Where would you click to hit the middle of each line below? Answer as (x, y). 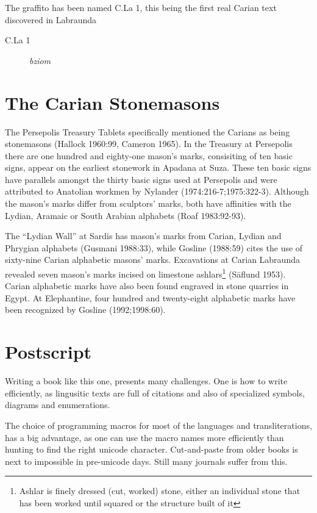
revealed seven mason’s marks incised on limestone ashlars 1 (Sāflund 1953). (145, 273)
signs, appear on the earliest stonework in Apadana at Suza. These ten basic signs (158, 167)
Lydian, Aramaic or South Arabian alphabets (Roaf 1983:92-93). (126, 215)
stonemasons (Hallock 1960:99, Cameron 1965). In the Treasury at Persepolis (149, 144)
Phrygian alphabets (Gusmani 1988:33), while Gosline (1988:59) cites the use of (154, 247)
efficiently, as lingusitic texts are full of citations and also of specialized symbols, (155, 393)
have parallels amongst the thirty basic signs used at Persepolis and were (141, 179)
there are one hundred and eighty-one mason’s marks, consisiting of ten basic (149, 155)
